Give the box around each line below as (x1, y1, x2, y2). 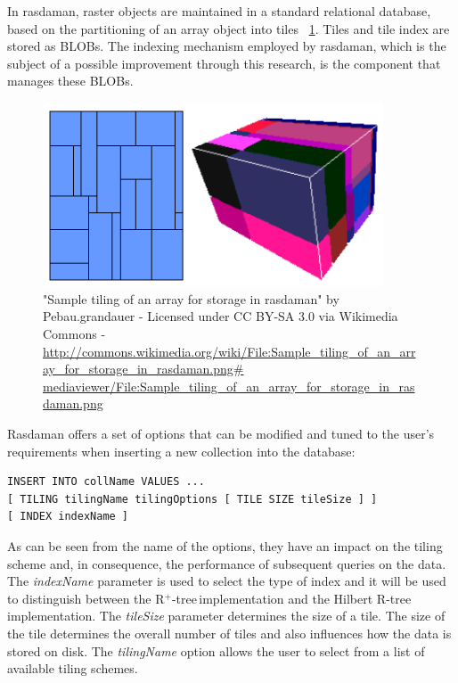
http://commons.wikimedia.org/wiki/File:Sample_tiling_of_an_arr (43, 341, 416, 360)
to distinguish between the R (7, 588, 165, 607)
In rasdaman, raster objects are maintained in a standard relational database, (7, 2, 431, 20)
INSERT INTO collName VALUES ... (7, 475, 205, 489)
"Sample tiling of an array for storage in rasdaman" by (43, 289, 339, 308)
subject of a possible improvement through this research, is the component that (7, 53, 441, 72)
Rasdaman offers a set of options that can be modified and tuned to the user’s (7, 424, 435, 443)
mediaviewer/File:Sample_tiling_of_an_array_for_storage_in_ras (43, 376, 415, 395)
